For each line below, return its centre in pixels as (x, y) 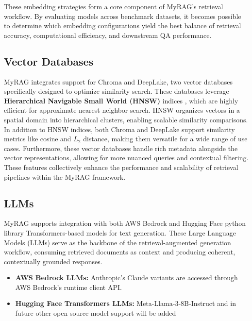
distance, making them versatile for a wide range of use (165, 139)
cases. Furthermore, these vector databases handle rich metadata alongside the (121, 148)
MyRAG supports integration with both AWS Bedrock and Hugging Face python (125, 223)
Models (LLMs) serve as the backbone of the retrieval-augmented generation (118, 242)
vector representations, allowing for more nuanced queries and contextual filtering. (126, 158)
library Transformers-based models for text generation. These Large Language (120, 232)
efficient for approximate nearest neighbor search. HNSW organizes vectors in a (122, 110)
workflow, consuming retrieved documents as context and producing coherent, (120, 252)
